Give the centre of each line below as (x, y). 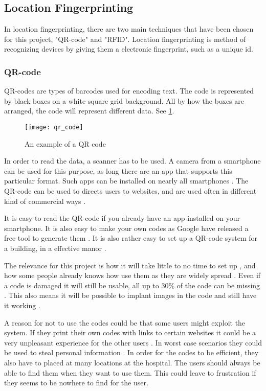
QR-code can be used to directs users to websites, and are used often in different (130, 191)
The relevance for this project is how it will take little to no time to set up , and (130, 265)
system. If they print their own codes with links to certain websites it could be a (130, 332)
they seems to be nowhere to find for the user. (76, 383)
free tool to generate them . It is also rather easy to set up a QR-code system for (131, 238)
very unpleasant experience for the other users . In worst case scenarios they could (133, 342)
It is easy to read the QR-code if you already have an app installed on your (122, 218)
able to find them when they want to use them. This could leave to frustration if (130, 372)
